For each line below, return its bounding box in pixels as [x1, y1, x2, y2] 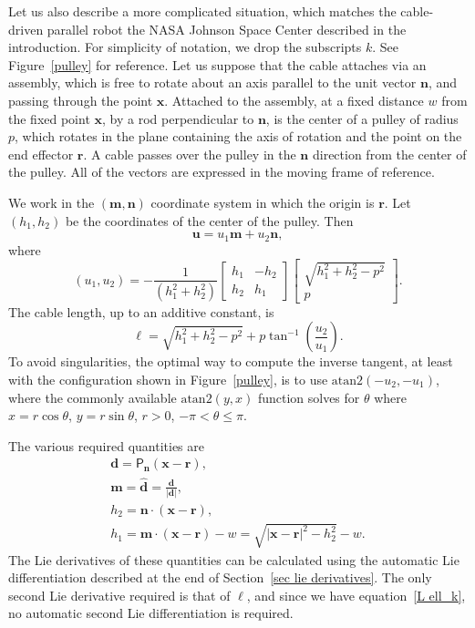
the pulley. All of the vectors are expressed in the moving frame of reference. [8, 162, 435, 181]
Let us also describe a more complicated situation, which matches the [8, 2, 397, 20]
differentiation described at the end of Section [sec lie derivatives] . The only [8, 568, 432, 587]
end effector [8, 144, 74, 163]
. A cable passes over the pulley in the [83, 144, 296, 163]
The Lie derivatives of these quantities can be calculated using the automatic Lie [8, 550, 460, 569]
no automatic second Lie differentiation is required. [8, 603, 294, 623]
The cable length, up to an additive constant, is [8, 302, 274, 321]
